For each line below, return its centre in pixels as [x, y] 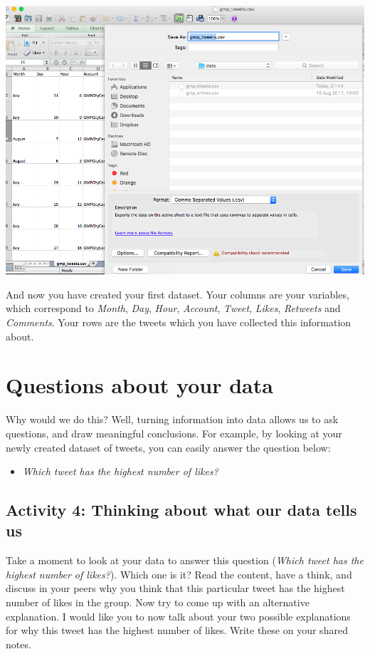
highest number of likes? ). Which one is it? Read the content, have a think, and [179, 574]
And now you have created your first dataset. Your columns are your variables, [178, 294]
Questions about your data [139, 385]
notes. [18, 644]
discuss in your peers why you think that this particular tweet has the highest [175, 588]
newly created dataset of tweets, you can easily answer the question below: [168, 447]
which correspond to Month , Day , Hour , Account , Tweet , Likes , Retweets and [173, 308]
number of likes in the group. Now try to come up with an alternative [158, 602]
